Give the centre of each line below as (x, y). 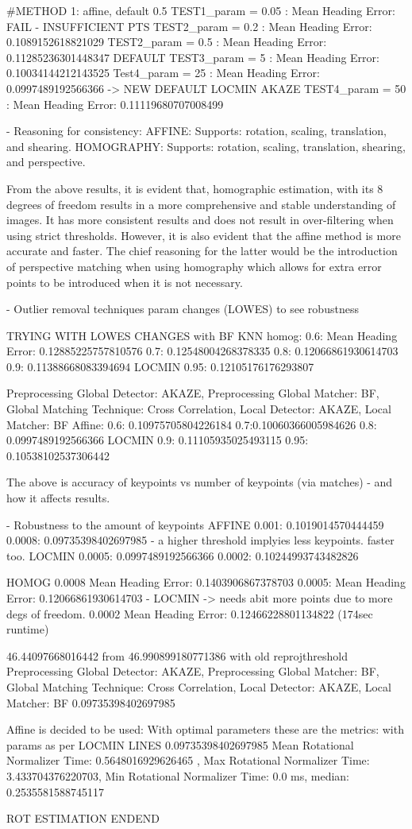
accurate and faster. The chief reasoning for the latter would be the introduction (202, 251)
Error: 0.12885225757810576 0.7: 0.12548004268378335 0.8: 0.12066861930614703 (202, 351)
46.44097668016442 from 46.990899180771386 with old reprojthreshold (177, 655)
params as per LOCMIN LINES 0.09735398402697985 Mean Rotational (180, 744)
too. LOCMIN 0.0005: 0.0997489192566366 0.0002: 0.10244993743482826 (183, 555)
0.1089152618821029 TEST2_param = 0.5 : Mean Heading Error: (167, 42)
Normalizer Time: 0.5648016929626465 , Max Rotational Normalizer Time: (188, 760)
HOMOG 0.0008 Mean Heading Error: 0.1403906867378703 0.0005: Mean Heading (206, 582)
